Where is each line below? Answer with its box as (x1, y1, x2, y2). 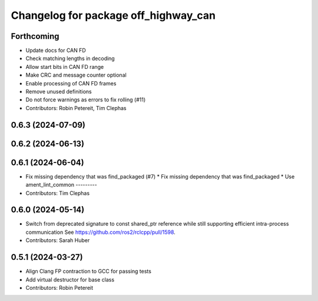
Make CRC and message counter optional (25, 71, 127, 79)
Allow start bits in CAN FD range (25, 63, 104, 70)
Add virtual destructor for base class (25, 276, 115, 283)
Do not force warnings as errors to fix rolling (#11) (25, 96, 146, 103)
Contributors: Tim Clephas (25, 189, 90, 197)
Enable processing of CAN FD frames (25, 80, 117, 87)
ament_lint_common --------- (25, 181, 97, 188)
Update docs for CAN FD (25, 47, 87, 54)
